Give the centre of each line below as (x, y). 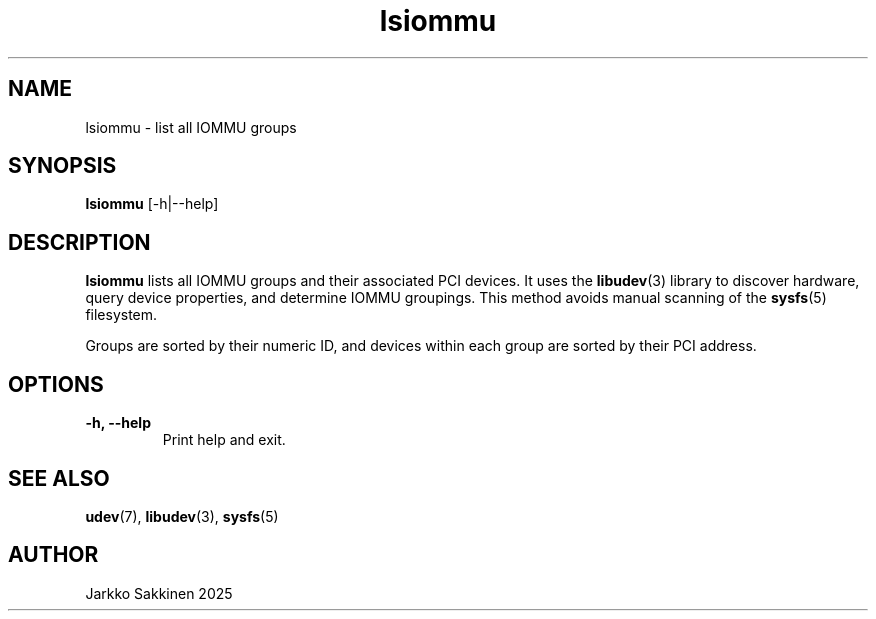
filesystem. (121, 315)
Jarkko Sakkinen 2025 (159, 593)
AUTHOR (53, 555)
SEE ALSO (59, 478)
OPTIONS (56, 384)
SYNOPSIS (62, 166)
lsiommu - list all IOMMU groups (191, 127)
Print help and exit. (224, 440)
